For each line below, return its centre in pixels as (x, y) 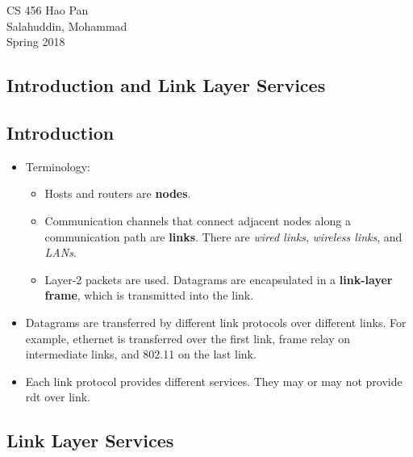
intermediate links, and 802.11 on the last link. (141, 354)
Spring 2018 (36, 42)
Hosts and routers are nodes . (118, 193)
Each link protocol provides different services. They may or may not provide (214, 381)
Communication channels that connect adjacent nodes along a (198, 220)
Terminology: (58, 166)
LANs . (60, 252)
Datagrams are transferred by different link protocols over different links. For (216, 322)
